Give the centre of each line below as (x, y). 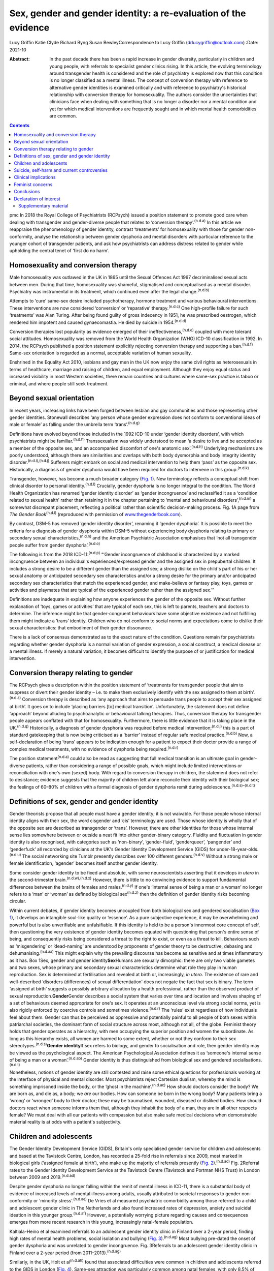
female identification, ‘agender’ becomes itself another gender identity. (84, 863)
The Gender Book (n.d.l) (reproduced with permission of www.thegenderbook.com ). (96, 514)
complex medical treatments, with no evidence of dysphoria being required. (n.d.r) (94, 749)
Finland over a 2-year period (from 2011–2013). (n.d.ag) (65, 1252)
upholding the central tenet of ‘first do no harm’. (59, 251)
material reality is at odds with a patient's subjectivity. (65, 1122)
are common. (63, 116)
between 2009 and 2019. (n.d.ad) (42, 1177)
